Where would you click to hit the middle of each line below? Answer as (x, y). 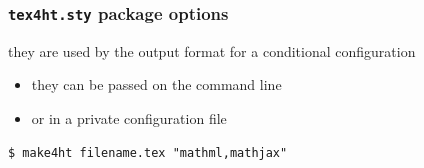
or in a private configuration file (129, 117)
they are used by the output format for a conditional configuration (212, 50)
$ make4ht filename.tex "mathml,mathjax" (148, 152)
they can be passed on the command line (156, 84)
